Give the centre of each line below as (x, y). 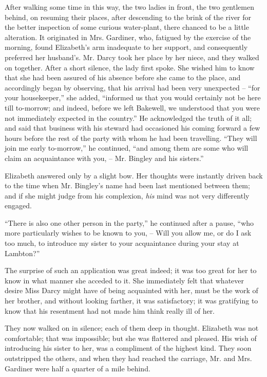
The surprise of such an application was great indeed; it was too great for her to (131, 270)
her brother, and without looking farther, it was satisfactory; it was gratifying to (131, 301)
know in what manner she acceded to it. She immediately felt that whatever (125, 280)
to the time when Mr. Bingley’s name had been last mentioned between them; (127, 185)
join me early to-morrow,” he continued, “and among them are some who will (127, 148)
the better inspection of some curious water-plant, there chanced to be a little (127, 27)
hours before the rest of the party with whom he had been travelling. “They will (131, 138)
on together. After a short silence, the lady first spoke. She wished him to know (130, 67)
